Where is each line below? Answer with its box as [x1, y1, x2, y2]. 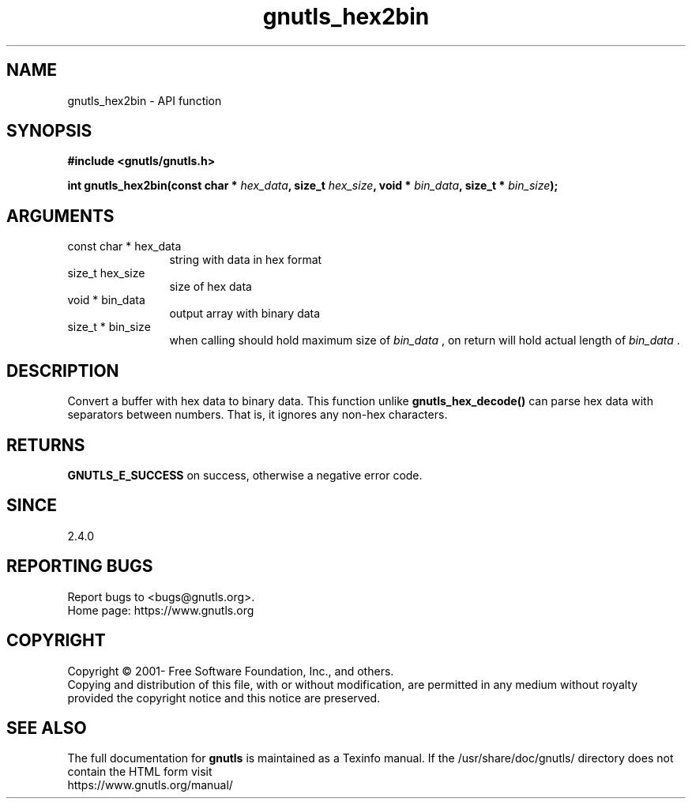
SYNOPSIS [6, 121, 92, 141]
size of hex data [169, 280, 252, 294]
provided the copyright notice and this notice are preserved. [67, 690, 381, 705]
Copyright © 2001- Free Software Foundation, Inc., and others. [67, 664, 394, 678]
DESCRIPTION [6, 360, 119, 381]
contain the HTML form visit [67, 765, 212, 779]
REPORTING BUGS [6, 556, 153, 577]
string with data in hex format [169, 253, 322, 267]
